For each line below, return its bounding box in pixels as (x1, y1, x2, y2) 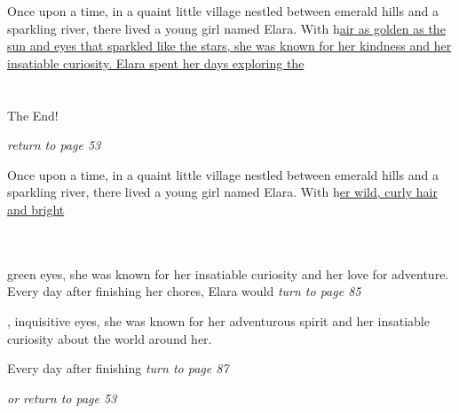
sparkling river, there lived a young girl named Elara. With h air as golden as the (7, 19, 446, 37)
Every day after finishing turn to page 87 (7, 359, 229, 378)
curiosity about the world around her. (7, 329, 212, 347)
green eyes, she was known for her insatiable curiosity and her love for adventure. (7, 264, 449, 283)
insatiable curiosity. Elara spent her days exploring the (7, 53, 305, 72)
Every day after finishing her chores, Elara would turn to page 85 (7, 282, 361, 300)
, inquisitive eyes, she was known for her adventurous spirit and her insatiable (7, 311, 430, 330)
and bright (7, 199, 65, 218)
